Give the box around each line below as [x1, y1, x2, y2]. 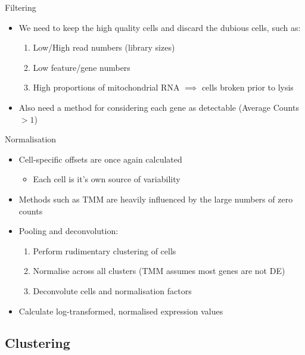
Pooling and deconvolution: [18, 225, 119, 237]
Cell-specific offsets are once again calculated [18, 152, 182, 165]
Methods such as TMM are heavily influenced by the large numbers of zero [18, 192, 293, 205]
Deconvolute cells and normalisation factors [33, 284, 192, 297]
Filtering [5, 1, 36, 13]
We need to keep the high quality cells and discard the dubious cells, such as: [18, 21, 301, 33]
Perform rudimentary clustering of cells [33, 244, 176, 257]
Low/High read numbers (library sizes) [33, 41, 175, 54]
